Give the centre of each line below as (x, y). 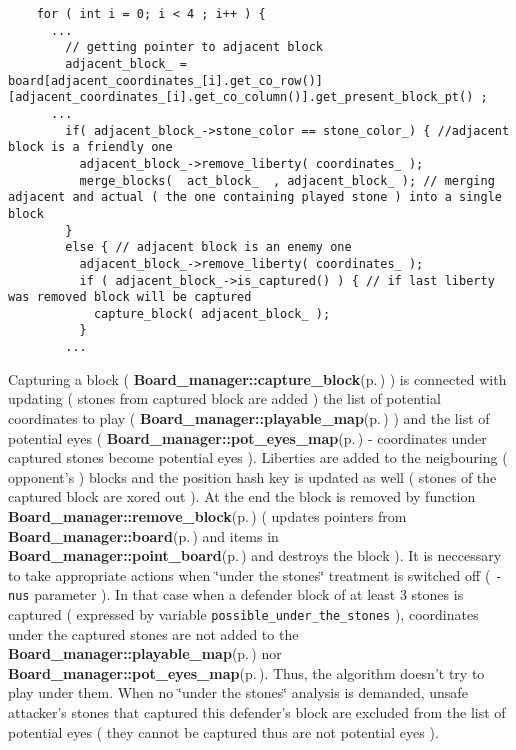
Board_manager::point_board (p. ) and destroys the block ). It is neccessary (255, 555)
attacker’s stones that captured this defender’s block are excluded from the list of (257, 712)
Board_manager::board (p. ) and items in (143, 535)
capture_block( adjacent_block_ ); (212, 313)
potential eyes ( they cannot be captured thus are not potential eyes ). (223, 731)
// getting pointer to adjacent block (194, 47)
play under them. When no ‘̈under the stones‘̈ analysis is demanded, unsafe (238, 692)
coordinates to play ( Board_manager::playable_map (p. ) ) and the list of (249, 417)
